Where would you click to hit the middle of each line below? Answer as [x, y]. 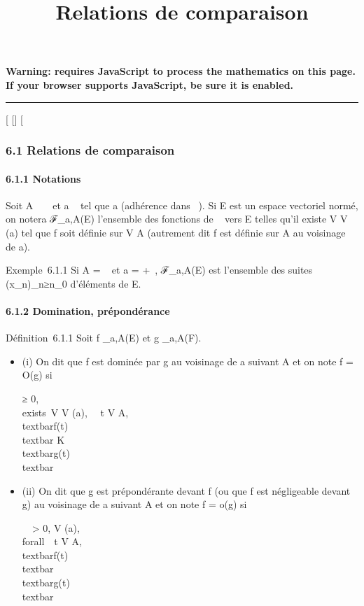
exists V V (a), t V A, [75, 412]
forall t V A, [52, 541]
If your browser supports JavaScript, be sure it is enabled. [150, 84]
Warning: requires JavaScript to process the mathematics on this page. [181, 71]
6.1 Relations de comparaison [90, 150]
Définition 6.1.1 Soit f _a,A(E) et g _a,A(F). [104, 338]
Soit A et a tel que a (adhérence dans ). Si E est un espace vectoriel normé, [182, 205]
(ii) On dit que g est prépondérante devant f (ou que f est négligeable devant [186, 490]
